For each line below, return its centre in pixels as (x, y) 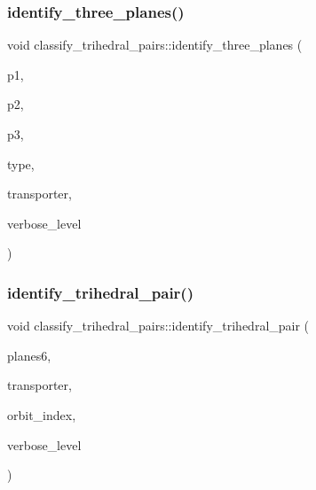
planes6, (29, 355)
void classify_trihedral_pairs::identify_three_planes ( (155, 45)
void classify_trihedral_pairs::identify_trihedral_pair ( (158, 326)
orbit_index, (42, 414)
